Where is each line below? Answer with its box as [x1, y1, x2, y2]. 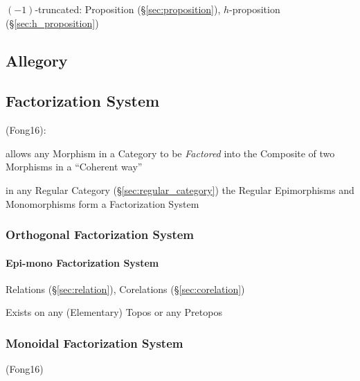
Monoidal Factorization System [6, 334, 183, 351]
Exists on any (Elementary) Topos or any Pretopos [6, 305, 222, 319]
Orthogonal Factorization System [6, 226, 195, 243]
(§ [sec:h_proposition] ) [6, 15, 99, 30]
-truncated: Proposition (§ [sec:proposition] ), [35, 2, 221, 16]
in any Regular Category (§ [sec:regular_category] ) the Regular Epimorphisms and [6, 182, 354, 197]
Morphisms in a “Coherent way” [6, 159, 143, 174]
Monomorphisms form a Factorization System [6, 196, 199, 211]
